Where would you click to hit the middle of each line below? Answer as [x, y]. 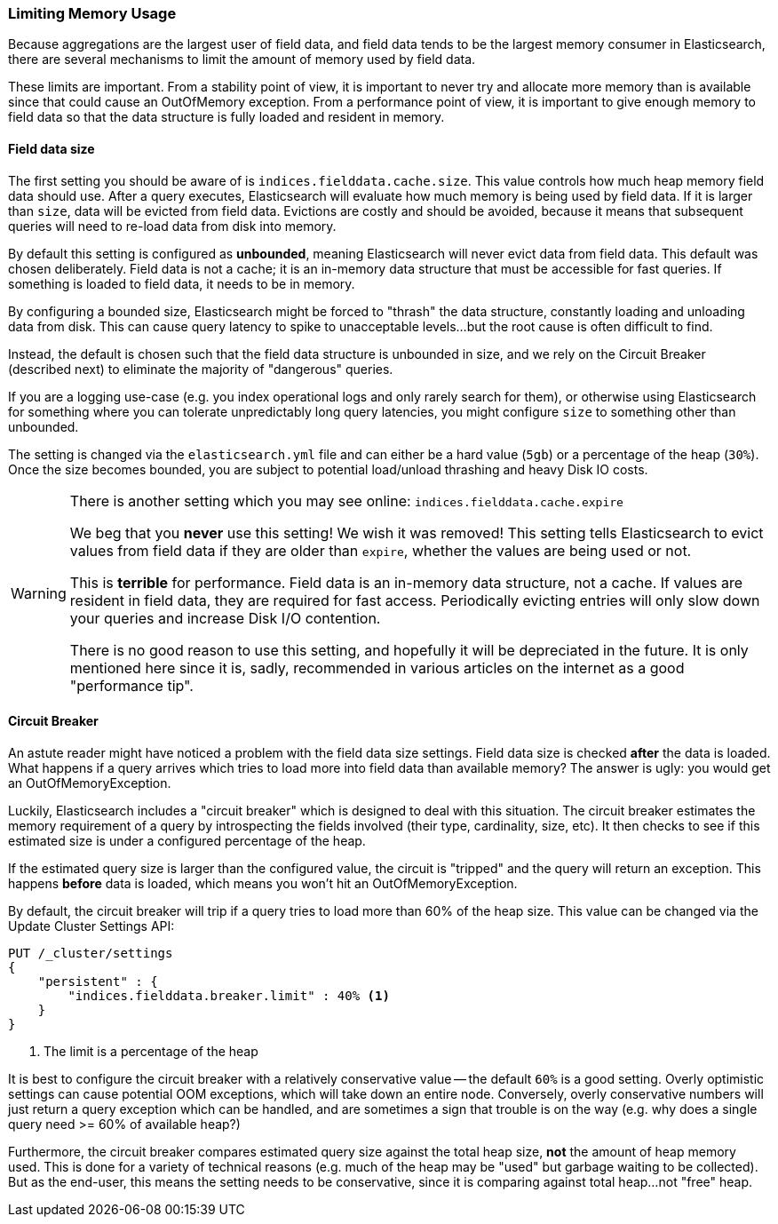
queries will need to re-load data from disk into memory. [172, 226]
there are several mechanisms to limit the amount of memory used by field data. [242, 60]
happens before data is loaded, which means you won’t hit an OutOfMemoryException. [263, 883]
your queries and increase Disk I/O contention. [225, 618]
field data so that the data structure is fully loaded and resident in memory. [226, 117]
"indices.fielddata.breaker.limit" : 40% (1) [229, 995]
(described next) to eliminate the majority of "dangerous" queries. [201, 369]
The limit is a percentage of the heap [151, 1051]
